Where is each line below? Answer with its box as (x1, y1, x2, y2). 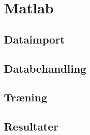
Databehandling (4, 60, 87, 76)
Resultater (4, 119, 59, 134)
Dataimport (4, 31, 65, 46)
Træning (4, 90, 47, 105)
